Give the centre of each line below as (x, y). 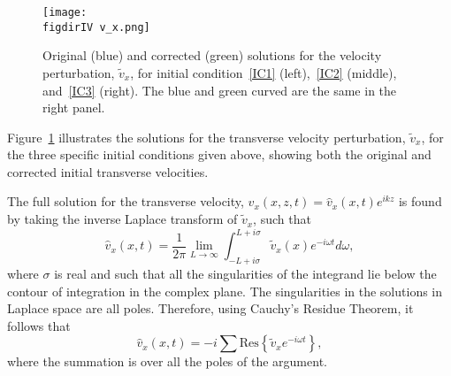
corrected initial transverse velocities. (108, 171)
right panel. (74, 107)
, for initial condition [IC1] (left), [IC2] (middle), (264, 72)
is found (420, 201)
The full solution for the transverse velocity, (126, 201)
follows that (39, 325)
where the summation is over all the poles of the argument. (167, 361)
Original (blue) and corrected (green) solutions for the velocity (212, 55)
